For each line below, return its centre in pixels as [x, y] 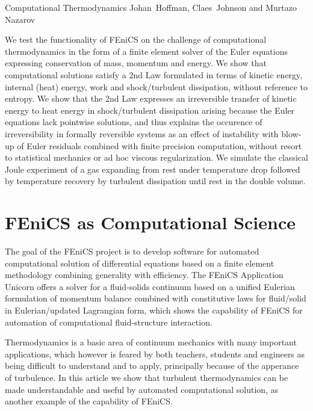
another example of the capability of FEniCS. [89, 401]
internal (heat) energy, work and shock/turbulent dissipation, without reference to [156, 86]
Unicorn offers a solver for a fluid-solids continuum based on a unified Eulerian [150, 286]
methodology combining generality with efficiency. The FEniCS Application [144, 275]
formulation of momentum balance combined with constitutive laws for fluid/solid [156, 298]
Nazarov [20, 19]
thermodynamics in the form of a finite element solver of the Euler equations [146, 51]
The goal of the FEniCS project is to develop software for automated [132, 251]
